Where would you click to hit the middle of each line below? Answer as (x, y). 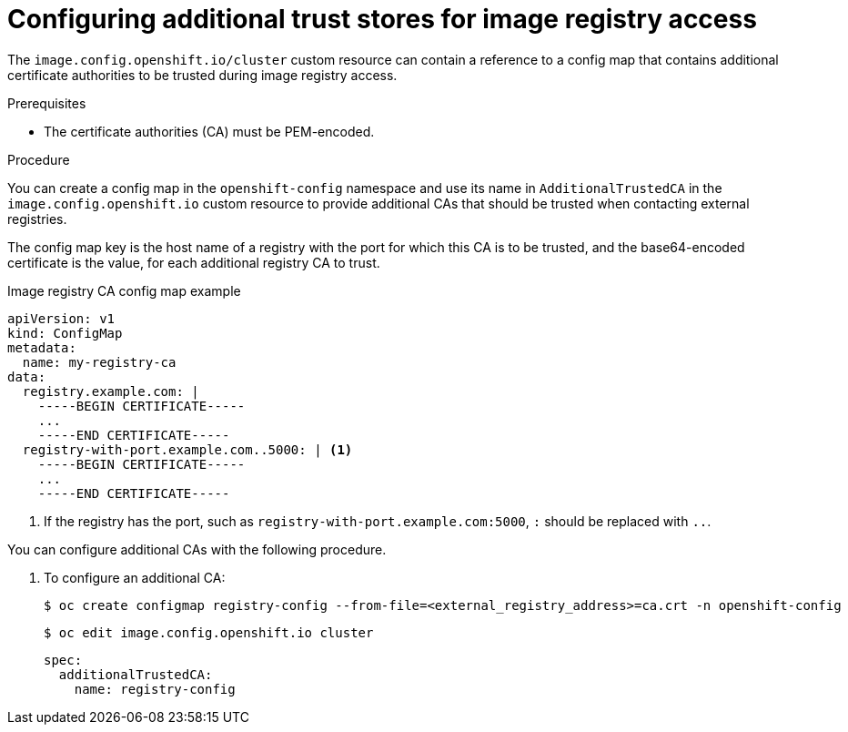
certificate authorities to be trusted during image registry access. (202, 75)
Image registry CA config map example (124, 290)
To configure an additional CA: (135, 577)
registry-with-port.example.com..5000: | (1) (187, 449)
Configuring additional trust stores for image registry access (382, 19)
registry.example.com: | (111, 391)
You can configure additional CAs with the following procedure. (197, 549)
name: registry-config (155, 689)
